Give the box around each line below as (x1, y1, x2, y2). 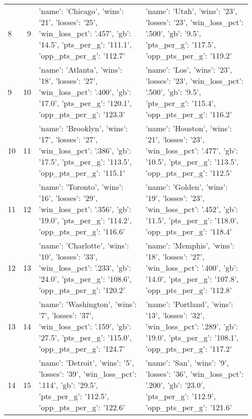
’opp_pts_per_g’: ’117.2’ (145, 343, 232, 354)
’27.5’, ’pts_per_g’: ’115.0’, (39, 332, 132, 343)
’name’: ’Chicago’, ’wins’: (39, 5, 124, 16)
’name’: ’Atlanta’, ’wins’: (39, 64, 123, 75)
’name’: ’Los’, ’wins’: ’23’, (145, 64, 232, 75)
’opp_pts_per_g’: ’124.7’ (39, 343, 125, 354)
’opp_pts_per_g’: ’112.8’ (145, 284, 232, 295)
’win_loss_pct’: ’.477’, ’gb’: (145, 145, 238, 156)
